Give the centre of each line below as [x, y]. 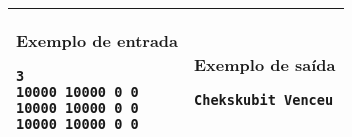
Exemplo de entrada [97, 40]
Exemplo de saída [265, 64]
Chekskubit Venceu [264, 100]
